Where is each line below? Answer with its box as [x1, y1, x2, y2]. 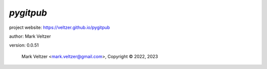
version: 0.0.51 [9, 42, 39, 48]
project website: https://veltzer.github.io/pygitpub [9, 24, 110, 30]
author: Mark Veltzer [9, 33, 51, 39]
